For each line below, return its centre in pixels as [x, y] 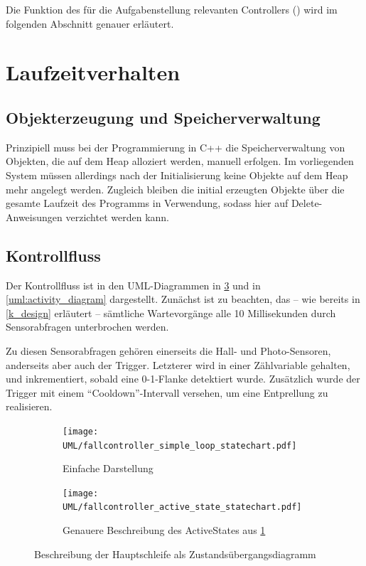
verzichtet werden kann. [117, 217]
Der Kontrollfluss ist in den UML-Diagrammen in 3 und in [133, 285]
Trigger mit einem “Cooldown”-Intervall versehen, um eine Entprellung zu [167, 392]
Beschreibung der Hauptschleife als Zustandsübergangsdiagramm [175, 554]
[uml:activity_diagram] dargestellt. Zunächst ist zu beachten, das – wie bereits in [183, 299]
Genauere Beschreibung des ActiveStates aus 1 [164, 530]
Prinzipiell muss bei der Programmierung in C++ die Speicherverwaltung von [176, 147]
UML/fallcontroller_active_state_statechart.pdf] [182, 507]
